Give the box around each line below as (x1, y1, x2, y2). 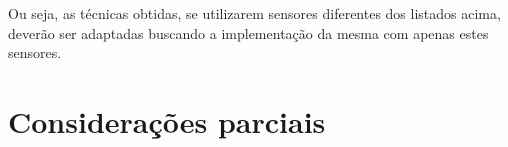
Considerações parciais (8, 100, 326, 141)
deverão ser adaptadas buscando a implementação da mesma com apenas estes (8, 22, 489, 43)
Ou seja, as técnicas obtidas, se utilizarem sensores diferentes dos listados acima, (8, 3, 501, 23)
